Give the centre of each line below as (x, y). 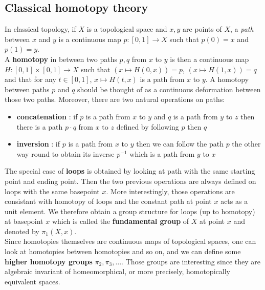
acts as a (234, 201)
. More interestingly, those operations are (170, 191)
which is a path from (162, 153)
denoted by (22, 231)
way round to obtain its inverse (65, 153)
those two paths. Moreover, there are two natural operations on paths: (115, 99)
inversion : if (38, 144)
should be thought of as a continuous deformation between (169, 89)
